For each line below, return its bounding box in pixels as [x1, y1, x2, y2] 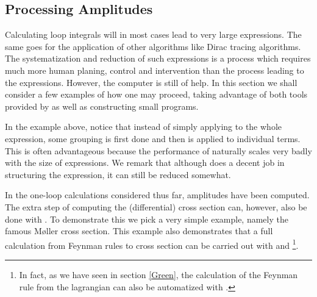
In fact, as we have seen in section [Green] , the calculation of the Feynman [19, 268, 298, 281]
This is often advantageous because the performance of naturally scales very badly [5, 144, 312, 157]
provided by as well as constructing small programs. [5, 99, 199, 112]
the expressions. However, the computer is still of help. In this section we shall [5, 76, 297, 88]
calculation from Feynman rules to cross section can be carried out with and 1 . [5, 237, 299, 251]
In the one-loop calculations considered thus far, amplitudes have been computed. [5, 188, 310, 201]
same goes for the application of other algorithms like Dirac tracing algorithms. [5, 40, 301, 52]
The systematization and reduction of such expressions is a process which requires [5, 52, 311, 65]
